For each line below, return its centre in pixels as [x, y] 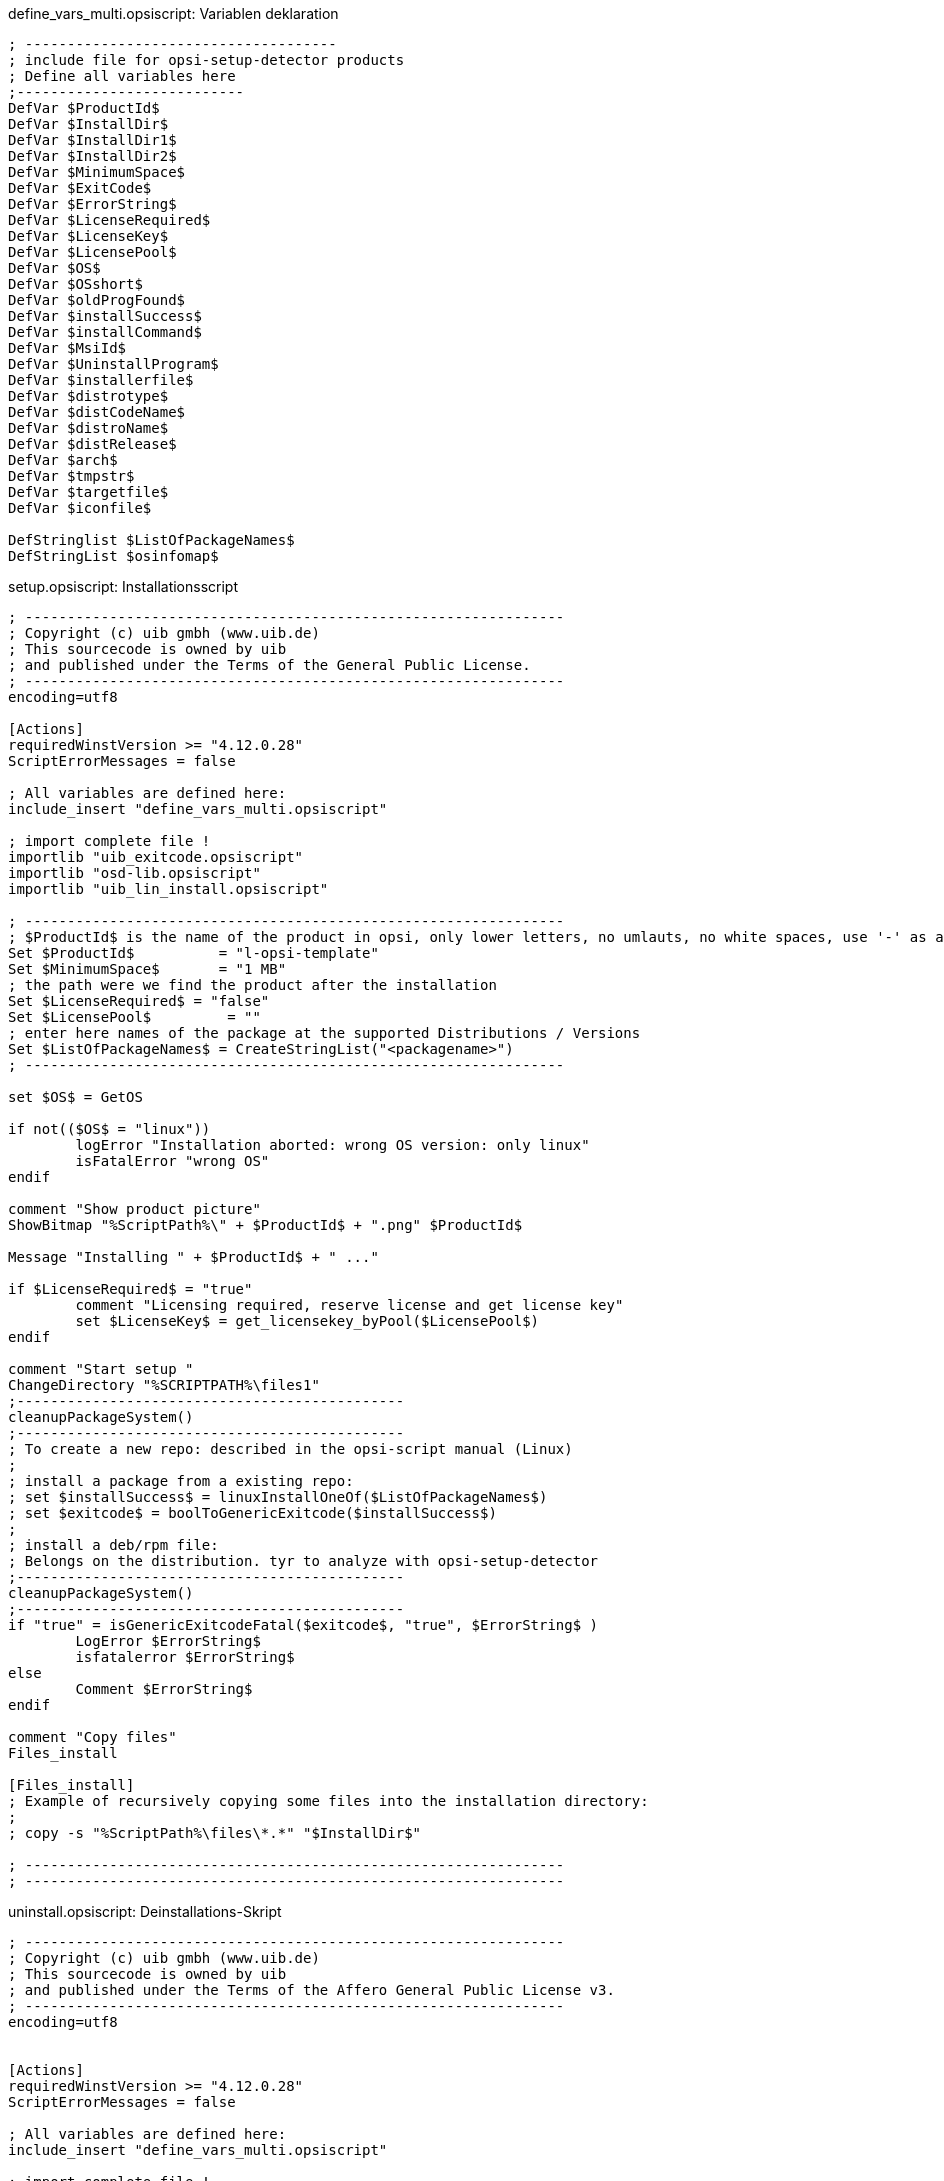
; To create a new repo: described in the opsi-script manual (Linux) [290, 1449]
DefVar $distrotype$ [88, 396]
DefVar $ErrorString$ [92, 204]
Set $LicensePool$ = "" [134, 1017]
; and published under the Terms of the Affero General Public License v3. [311, 1990]
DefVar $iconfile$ [80, 508]
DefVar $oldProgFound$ [97, 300]
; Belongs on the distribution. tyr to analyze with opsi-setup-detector [303, 1561]
